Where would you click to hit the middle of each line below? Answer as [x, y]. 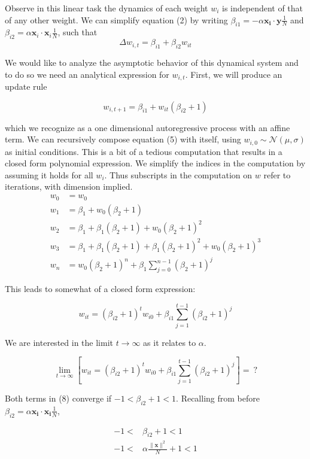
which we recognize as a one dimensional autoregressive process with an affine [148, 127]
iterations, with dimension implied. [69, 186]
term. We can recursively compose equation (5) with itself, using [123, 139]
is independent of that [263, 8]
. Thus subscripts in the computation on [178, 174]
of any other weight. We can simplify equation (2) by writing [116, 19]
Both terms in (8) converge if [58, 398]
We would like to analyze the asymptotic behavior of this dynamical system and [152, 62]
